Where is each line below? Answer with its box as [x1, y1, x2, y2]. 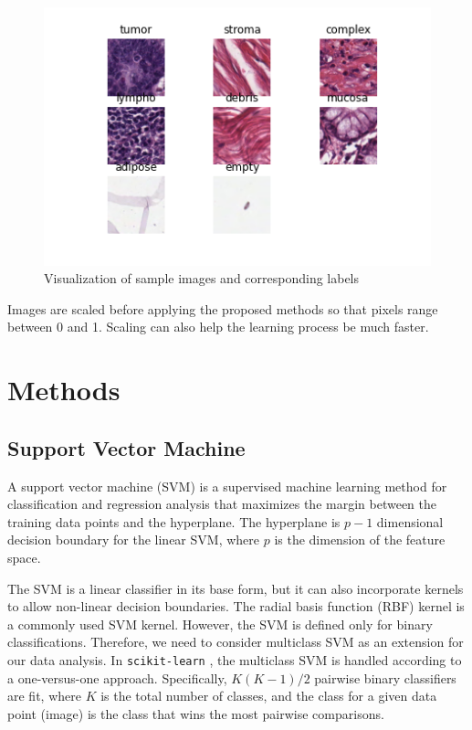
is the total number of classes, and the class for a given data [100, 686, 437, 705]
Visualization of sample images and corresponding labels [44, 269, 360, 288]
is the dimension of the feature [274, 530, 446, 549]
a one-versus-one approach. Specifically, [7, 668, 227, 687]
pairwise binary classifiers [314, 668, 456, 687]
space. [7, 547, 41, 566]
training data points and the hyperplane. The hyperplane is [7, 512, 341, 531]
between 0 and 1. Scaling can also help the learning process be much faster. [7, 317, 429, 336]
